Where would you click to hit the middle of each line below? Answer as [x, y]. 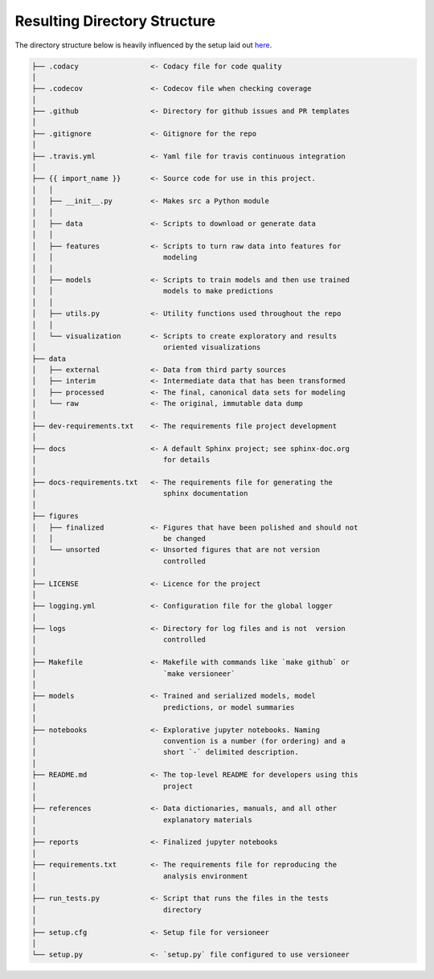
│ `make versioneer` [134, 674]
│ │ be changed [119, 538]
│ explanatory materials [142, 819]
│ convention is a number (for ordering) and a [188, 741]
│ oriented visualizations [146, 347]
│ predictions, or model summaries [163, 707]
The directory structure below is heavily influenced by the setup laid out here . [143, 45]
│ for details [121, 460]
